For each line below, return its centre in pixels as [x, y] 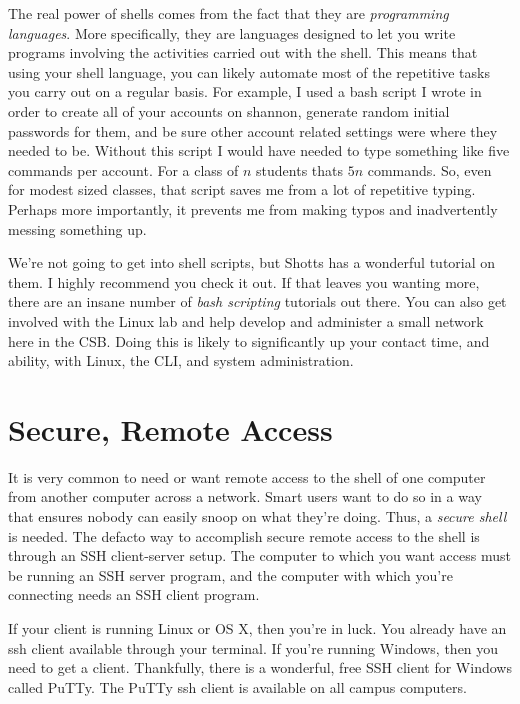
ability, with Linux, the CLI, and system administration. [181, 360]
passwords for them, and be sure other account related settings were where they [253, 130]
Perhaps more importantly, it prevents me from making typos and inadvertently [253, 208]
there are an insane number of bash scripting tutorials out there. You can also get [257, 301]
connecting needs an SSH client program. [134, 594]
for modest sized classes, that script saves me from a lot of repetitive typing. [242, 189]
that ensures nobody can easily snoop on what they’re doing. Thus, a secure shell [257, 516]
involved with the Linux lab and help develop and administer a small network [246, 320]
